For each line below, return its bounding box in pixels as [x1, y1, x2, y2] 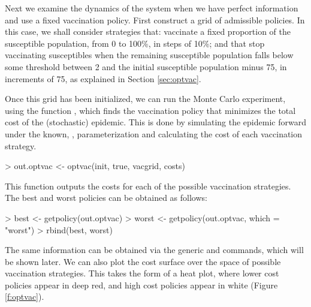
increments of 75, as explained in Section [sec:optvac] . [5, 72, 201, 85]
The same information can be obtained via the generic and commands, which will [5, 243, 304, 256]
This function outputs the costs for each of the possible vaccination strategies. [5, 179, 291, 192]
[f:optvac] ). [5, 290, 44, 303]
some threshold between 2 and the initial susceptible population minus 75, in [5, 60, 287, 73]
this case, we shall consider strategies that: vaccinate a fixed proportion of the [5, 25, 291, 38]
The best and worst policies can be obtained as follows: [5, 191, 207, 204]
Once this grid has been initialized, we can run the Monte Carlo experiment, [5, 92, 286, 105]
